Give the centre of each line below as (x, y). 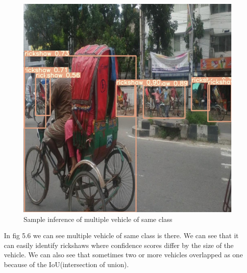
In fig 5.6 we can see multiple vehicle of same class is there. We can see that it (121, 235)
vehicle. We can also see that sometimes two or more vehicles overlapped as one (123, 255)
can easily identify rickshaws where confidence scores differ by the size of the (119, 245)
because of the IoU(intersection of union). (66, 264)
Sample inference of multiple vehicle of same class (98, 219)
